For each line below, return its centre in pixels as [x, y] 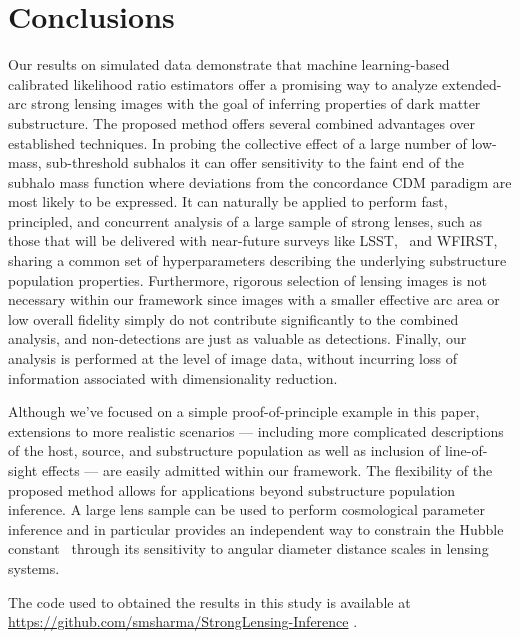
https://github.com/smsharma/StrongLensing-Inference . [183, 621]
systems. [34, 567]
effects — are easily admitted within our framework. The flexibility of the [267, 470]
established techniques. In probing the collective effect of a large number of [237, 142]
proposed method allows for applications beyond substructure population [232, 489]
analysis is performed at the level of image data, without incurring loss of [232, 358]
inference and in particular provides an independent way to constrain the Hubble [256, 528]
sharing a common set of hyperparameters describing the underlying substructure [257, 260]
